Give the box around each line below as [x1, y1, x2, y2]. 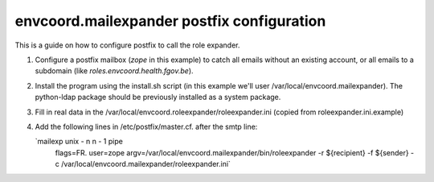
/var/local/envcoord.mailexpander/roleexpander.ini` [60, 159, 231, 169]
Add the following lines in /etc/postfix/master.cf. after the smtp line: [35, 122, 258, 131]
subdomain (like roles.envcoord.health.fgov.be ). [35, 66, 194, 76]
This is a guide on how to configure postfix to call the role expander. [14, 40, 240, 50]
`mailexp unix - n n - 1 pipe [35, 137, 124, 147]
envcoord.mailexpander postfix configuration [14, 12, 326, 30]
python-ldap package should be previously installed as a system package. [35, 93, 281, 102]
